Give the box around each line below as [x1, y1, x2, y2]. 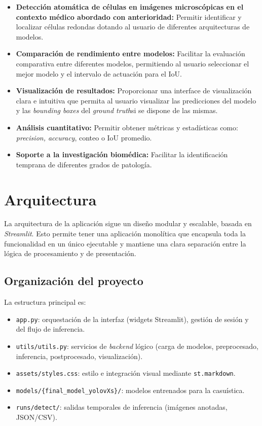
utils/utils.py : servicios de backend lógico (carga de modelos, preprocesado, [16, 340, 258, 351]
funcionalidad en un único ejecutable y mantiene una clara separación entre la [4, 238, 246, 248]
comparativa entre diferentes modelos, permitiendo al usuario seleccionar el [16, 58, 249, 68]
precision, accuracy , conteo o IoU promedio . [16, 132, 152, 143]
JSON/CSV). [16, 412, 57, 422]
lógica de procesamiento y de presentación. [4, 248, 136, 259]
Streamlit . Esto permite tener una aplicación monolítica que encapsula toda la [4, 228, 246, 239]
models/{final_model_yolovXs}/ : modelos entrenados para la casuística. [16, 384, 245, 395]
